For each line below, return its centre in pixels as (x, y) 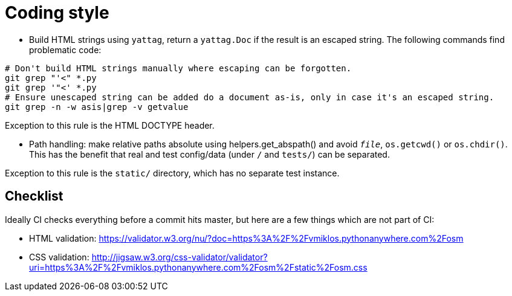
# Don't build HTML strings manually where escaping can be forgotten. (178, 68)
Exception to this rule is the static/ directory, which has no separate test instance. (172, 173)
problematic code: (65, 50)
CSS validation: (59, 257)
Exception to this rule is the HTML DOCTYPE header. (110, 125)
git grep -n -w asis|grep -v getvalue (97, 107)
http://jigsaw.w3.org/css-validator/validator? (180, 257)
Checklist (34, 196)
